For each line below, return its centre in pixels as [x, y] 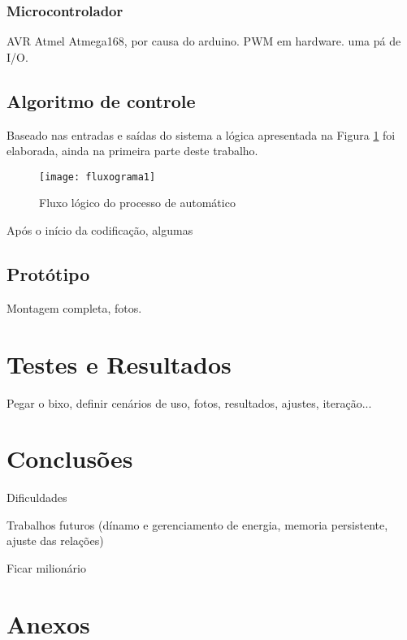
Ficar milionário [46, 568]
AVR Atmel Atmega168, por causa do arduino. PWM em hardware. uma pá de [204, 41]
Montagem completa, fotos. [74, 307]
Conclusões [70, 458]
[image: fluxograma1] [97, 177]
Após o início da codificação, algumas [100, 230]
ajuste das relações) [55, 541]
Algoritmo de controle [101, 100]
